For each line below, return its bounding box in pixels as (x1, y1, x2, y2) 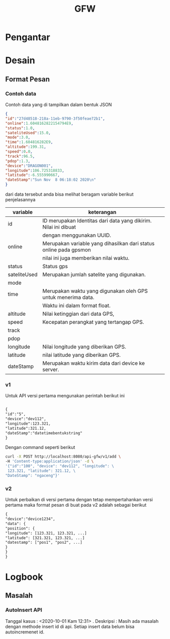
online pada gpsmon (42, 246, 91, 253)
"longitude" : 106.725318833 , (5, 168, 65, 173)
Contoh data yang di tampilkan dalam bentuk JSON (5, 102, 112, 108)
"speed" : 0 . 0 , (5, 149, 33, 155)
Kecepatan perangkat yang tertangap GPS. (42, 319, 144, 326)
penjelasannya (5, 197, 36, 203)
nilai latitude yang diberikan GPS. (42, 352, 121, 359)
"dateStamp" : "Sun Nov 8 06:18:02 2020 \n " (5, 177, 96, 182)
